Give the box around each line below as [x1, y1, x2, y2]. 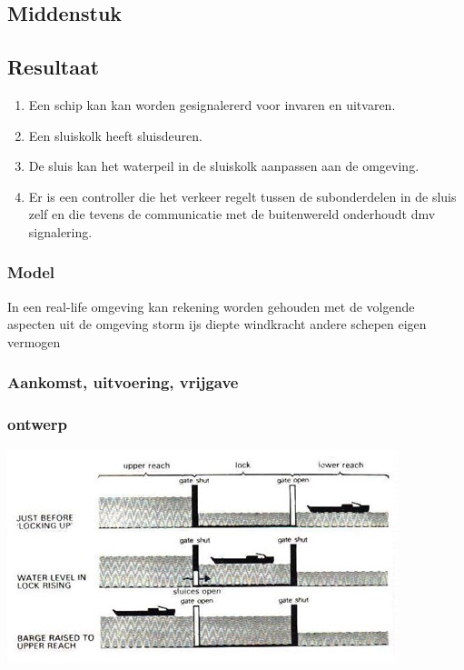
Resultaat [7, 53, 100, 81]
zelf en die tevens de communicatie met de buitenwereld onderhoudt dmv [28, 205, 436, 224]
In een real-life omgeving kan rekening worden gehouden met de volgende [7, 296, 415, 315]
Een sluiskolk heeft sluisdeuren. [28, 125, 202, 145]
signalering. [28, 222, 93, 241]
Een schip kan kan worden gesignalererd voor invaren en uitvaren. [28, 95, 396, 114]
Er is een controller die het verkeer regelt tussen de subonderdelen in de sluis [28, 186, 457, 205]
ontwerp [7, 413, 68, 435]
